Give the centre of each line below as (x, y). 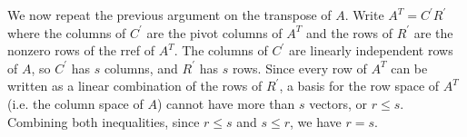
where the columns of (67, 32)
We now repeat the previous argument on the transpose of (169, 15)
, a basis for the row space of (359, 86)
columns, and (141, 68)
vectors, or (338, 103)
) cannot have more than (226, 103)
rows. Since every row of (299, 68)
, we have (316, 121)
